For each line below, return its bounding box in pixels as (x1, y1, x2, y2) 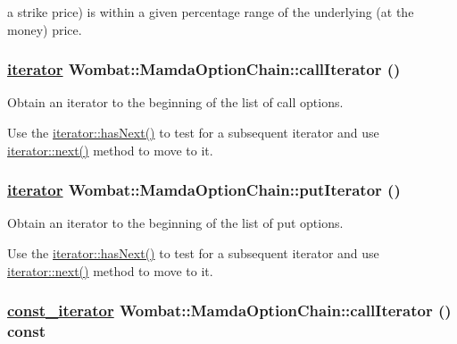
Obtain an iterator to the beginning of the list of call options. (7, 93, 344, 112)
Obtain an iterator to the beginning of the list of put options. (7, 214, 344, 232)
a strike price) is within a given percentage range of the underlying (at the (7, 3, 414, 21)
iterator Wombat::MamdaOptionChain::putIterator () (7, 179, 401, 201)
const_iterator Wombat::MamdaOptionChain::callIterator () (7, 299, 452, 322)
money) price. (7, 20, 82, 38)
